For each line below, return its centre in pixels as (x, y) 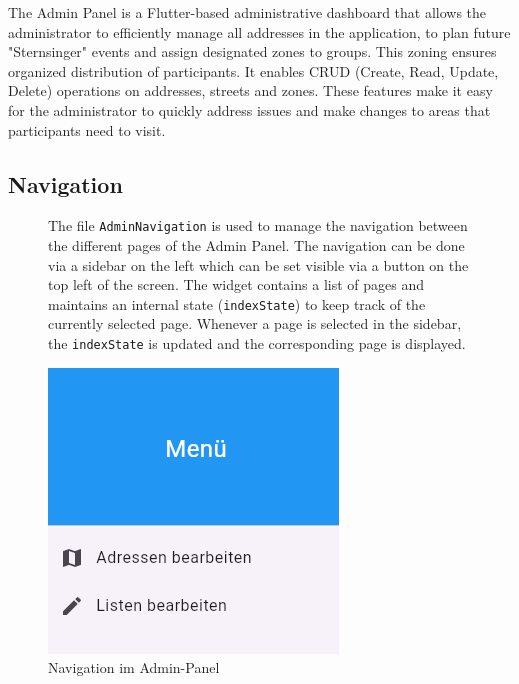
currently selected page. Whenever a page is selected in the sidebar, (255, 323)
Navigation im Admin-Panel (134, 667)
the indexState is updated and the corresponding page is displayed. (257, 343)
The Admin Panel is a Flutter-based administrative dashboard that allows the (247, 12)
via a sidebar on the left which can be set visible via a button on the (258, 264)
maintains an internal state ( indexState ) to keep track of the (237, 303)
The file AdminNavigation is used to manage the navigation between (258, 225)
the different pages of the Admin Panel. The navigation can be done (256, 245)
